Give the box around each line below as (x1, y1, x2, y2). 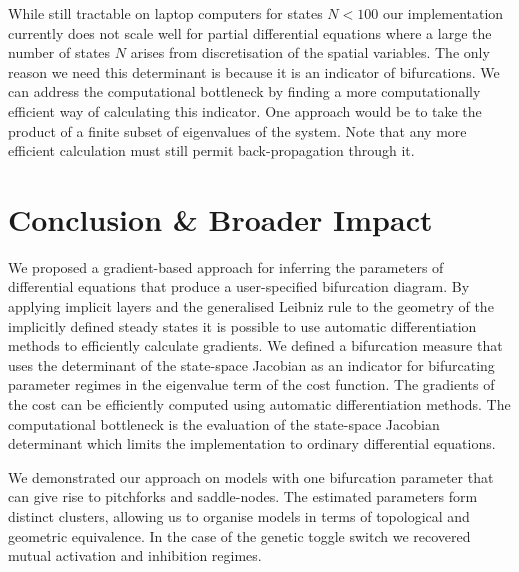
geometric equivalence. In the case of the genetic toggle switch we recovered (8, 525, 471, 546)
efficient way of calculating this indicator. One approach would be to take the (8, 100, 482, 121)
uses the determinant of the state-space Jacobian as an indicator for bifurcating (8, 354, 495, 375)
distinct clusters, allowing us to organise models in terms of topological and (8, 506, 470, 526)
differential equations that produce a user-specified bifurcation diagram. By (8, 276, 470, 297)
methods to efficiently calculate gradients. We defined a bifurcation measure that (8, 335, 503, 356)
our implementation (382, 3, 504, 23)
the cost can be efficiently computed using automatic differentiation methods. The (8, 394, 511, 415)
